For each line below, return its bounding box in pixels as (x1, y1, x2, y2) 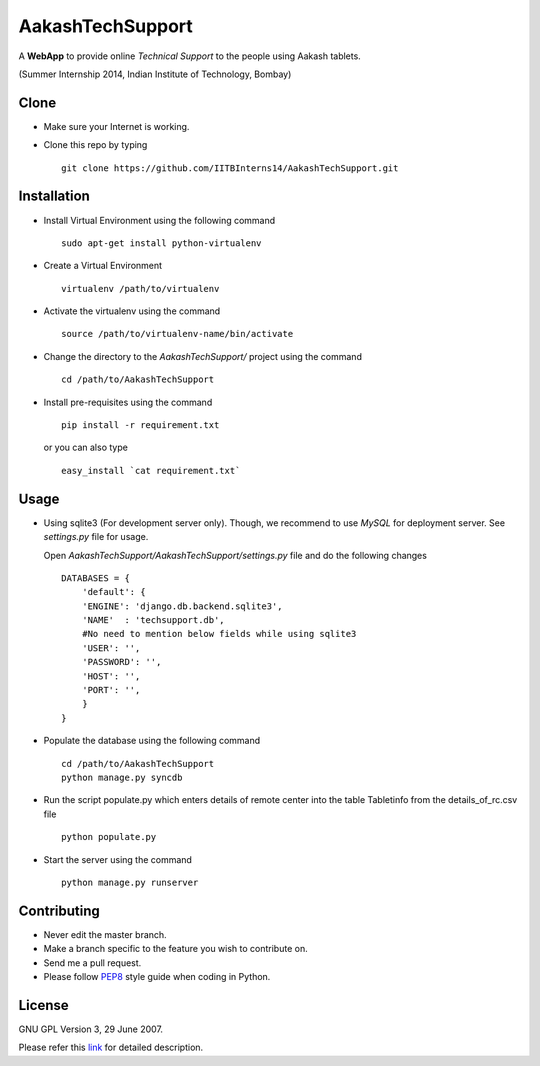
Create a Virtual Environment (43, 260, 163, 272)
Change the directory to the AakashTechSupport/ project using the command (43, 350, 362, 362)
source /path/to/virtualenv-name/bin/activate (61, 328, 294, 340)
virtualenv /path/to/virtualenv (61, 283, 220, 294)
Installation (18, 188, 90, 205)
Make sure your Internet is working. (43, 120, 190, 132)
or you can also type (43, 441, 129, 454)
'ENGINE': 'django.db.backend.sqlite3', (81, 600, 284, 612)
